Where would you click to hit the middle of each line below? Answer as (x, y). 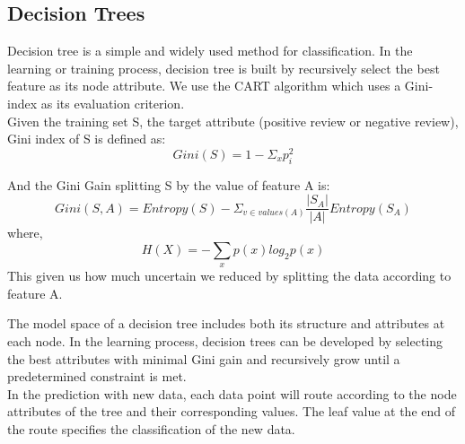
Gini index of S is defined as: (87, 139)
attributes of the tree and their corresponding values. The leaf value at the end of (231, 411)
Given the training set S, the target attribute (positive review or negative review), (233, 121)
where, (25, 233)
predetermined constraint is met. (97, 376)
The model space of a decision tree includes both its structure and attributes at (226, 323)
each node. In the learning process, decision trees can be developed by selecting (225, 341)
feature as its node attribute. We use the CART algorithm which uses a (204, 86)
